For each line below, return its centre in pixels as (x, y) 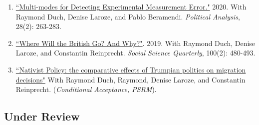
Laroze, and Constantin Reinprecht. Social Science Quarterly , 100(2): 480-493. (135, 53)
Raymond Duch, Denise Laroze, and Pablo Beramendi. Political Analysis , (128, 16)
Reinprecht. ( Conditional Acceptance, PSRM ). (86, 89)
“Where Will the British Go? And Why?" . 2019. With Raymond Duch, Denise (135, 43)
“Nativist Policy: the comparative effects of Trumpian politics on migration (131, 69)
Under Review (42, 116)
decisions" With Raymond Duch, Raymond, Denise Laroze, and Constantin (130, 79)
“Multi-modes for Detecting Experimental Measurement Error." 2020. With (131, 6)
